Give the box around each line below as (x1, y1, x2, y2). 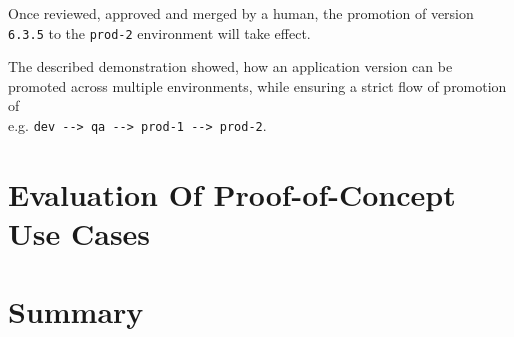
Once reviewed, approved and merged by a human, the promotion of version (8, 3, 474, 23)
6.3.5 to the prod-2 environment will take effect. (8, 22, 311, 43)
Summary (8, 291, 144, 332)
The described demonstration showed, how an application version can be (8, 56, 453, 77)
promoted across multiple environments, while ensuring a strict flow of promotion (8, 75, 507, 96)
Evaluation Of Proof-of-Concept (8, 173, 456, 214)
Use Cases (8, 213, 151, 254)
